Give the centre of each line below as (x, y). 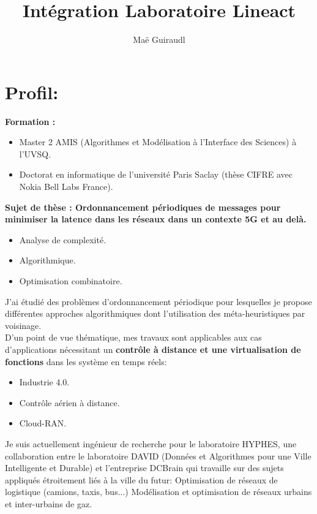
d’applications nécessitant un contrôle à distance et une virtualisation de (153, 349)
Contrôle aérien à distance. (69, 402)
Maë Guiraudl (159, 40)
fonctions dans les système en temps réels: (86, 361)
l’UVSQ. (35, 153)
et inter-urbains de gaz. (49, 503)
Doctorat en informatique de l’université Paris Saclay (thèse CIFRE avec (156, 174)
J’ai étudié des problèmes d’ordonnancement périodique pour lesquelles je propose (158, 301)
